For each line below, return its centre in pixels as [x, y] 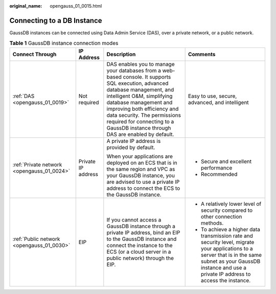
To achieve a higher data [231, 229]
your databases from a [134, 70]
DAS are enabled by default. [140, 134]
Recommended [219, 174]
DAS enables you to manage [141, 64]
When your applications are [140, 156]
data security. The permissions [144, 115]
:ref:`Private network [37, 164]
